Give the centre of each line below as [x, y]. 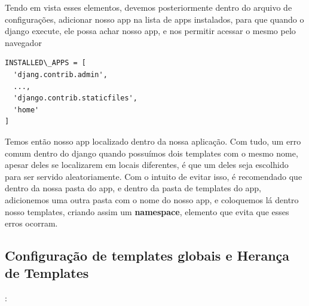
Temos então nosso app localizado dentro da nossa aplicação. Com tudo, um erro [153, 141]
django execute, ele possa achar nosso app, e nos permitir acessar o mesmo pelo [150, 31]
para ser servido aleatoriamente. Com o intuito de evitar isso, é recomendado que [154, 176]
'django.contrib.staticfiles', [75, 98]
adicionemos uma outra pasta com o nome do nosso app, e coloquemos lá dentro [152, 199]
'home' [26, 110]
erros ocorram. [31, 223]
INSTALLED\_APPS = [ [46, 63]
